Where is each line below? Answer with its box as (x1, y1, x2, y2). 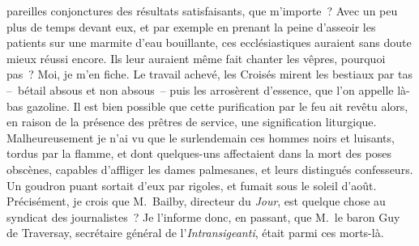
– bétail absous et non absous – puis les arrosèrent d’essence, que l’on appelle (6, 81, 394, 98)
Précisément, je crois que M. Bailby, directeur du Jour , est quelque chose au (6, 193, 386, 210)
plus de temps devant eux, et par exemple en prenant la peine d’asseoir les (6, 18, 376, 35)
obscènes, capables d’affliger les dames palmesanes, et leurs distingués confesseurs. (6, 160, 413, 177)
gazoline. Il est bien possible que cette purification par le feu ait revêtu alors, (26, 97, 408, 114)
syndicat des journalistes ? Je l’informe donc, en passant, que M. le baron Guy (6, 208, 400, 225)
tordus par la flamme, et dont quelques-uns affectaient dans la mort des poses (6, 145, 392, 162)
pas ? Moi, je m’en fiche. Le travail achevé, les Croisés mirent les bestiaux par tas (6, 66, 413, 83)
